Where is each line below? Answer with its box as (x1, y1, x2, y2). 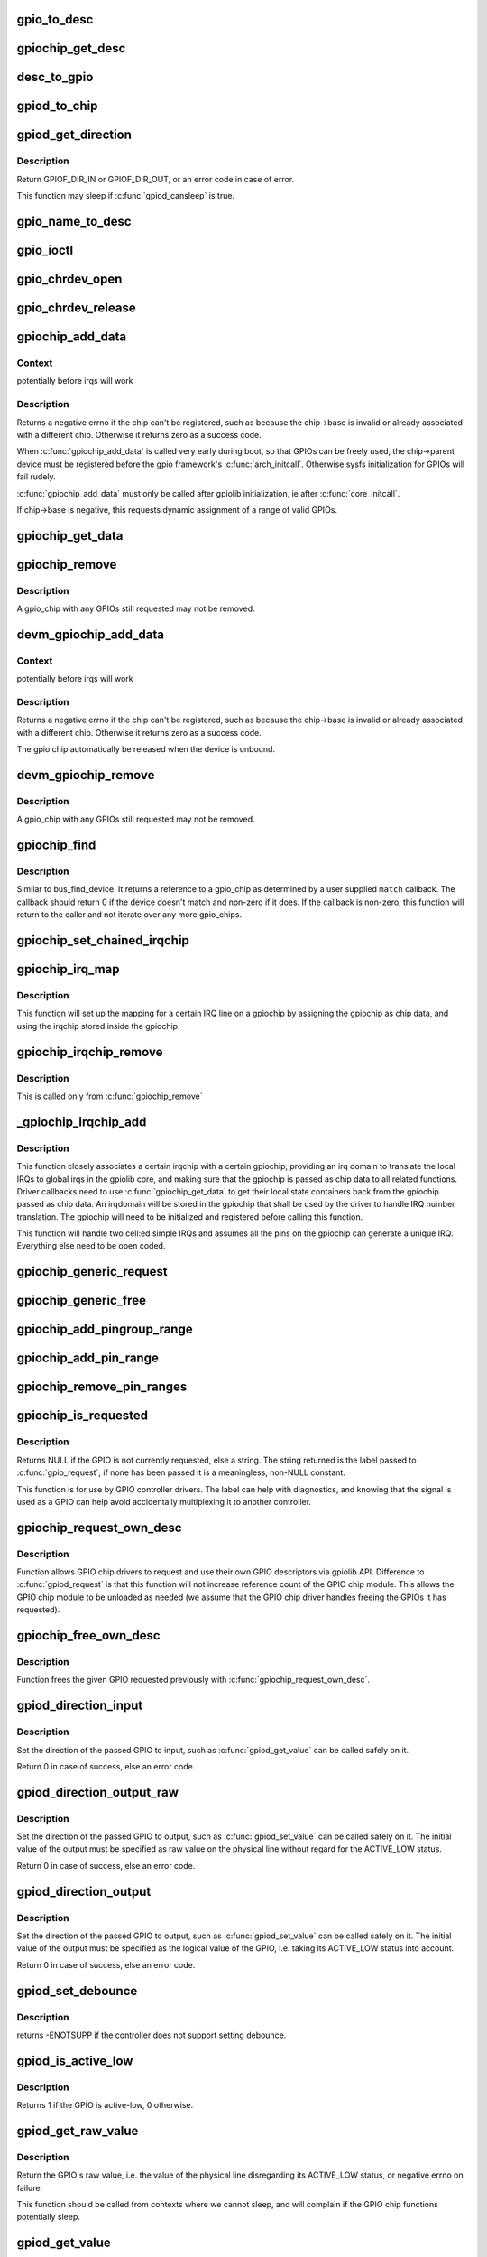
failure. (16, 2182, 43, 2193)
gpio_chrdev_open (16, 272, 123, 287)
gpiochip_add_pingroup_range (16, 1322, 193, 1337)
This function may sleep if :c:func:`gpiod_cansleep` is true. (16, 190, 234, 201)
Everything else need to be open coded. (16, 1240, 166, 1251)
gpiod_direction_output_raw (16, 1784, 179, 1800)
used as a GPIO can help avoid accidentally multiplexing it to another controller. (16, 1496, 311, 1507)
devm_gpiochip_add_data (16, 627, 165, 642)
